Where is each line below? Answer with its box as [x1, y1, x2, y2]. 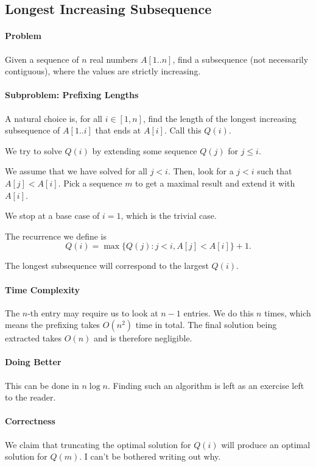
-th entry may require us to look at [27, 306, 158, 319]
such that [257, 165, 292, 177]
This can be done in [5, 379, 79, 391]
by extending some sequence [92, 144, 197, 157]
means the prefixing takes [5, 318, 100, 331]
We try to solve [5, 144, 62, 157]
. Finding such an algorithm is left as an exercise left [107, 379, 304, 391]
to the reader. [5, 391, 56, 404]
